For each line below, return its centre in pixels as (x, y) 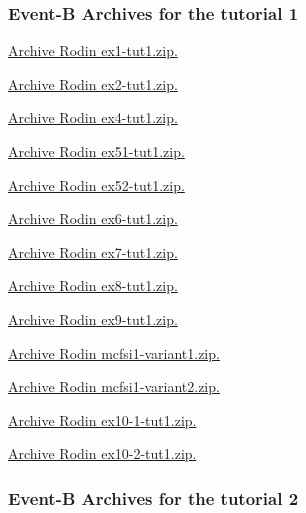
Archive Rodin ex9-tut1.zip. (93, 318)
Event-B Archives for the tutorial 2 (153, 497)
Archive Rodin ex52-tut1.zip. (96, 184)
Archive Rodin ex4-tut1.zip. (93, 117)
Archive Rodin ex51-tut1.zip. (96, 151)
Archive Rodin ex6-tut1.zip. (93, 218)
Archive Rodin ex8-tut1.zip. (93, 285)
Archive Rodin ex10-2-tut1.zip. (102, 453)
